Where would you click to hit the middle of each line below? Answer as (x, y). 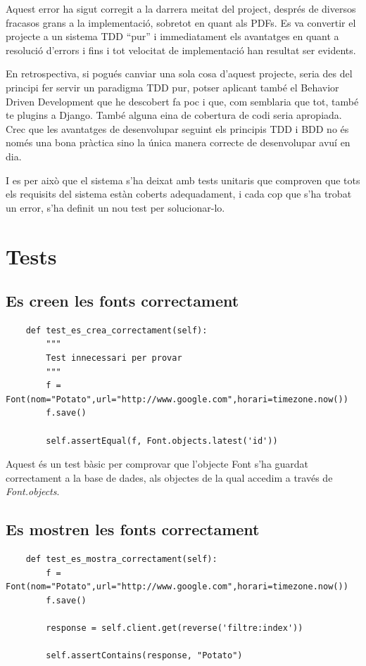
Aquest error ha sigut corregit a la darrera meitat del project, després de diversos (181, 8)
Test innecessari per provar (114, 358)
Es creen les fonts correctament (122, 301)
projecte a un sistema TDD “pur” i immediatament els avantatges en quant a (172, 36)
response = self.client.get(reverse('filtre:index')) (175, 628)
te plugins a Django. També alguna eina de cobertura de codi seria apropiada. (174, 115)
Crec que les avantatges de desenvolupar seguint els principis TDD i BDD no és (177, 128)
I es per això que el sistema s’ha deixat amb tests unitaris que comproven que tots (183, 180)
